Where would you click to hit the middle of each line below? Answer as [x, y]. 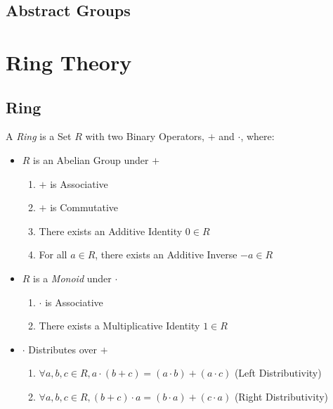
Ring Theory [69, 62]
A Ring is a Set [39, 136]
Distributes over [63, 349]
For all [53, 254]
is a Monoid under [72, 278]
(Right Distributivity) [281, 396]
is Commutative [84, 207]
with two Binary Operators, [145, 136]
